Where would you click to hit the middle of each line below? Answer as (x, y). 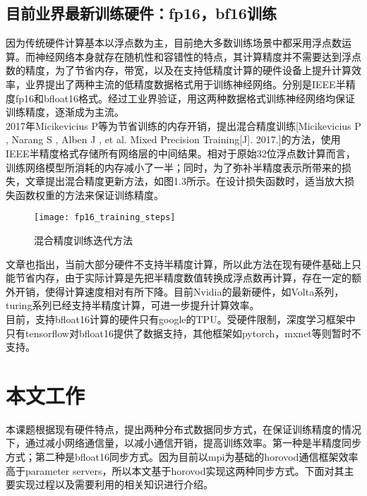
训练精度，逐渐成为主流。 (65, 112)
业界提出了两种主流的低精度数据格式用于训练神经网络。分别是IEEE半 (185, 84)
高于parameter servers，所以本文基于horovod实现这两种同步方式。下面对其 (175, 470)
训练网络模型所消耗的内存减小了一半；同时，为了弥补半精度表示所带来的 (174, 167)
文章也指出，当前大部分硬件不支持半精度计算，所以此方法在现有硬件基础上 (179, 264)
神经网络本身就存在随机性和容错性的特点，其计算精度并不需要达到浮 (193, 56)
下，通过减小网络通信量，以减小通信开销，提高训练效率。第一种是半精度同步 (183, 443)
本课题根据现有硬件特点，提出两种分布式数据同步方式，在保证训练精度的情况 (183, 429)
